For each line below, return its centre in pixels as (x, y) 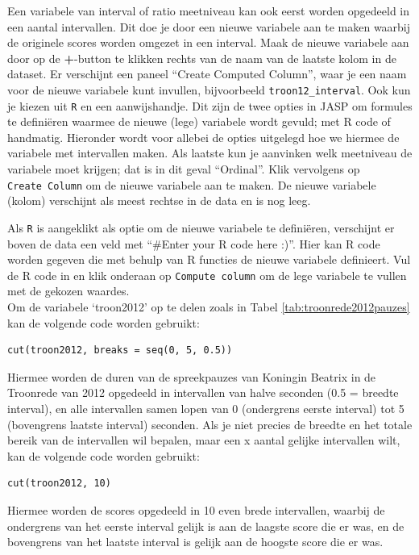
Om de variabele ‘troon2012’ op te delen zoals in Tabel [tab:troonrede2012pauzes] (209, 307)
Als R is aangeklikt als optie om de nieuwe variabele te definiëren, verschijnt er (201, 227)
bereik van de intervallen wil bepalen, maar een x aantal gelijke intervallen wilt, (204, 440)
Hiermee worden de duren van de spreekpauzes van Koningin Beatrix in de (192, 376)
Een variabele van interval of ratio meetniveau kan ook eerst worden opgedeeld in (209, 10)
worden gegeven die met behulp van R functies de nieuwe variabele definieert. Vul (209, 259)
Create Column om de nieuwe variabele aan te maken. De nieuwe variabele (192, 184)
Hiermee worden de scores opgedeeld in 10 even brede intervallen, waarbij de (196, 509)
